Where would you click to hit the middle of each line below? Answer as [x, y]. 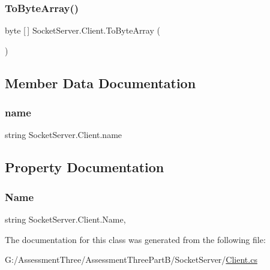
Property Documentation [85, 167]
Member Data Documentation [100, 82]
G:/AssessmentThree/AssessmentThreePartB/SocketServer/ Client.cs [131, 259]
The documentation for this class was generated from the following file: [135, 239]
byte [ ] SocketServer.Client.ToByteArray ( [82, 30]
